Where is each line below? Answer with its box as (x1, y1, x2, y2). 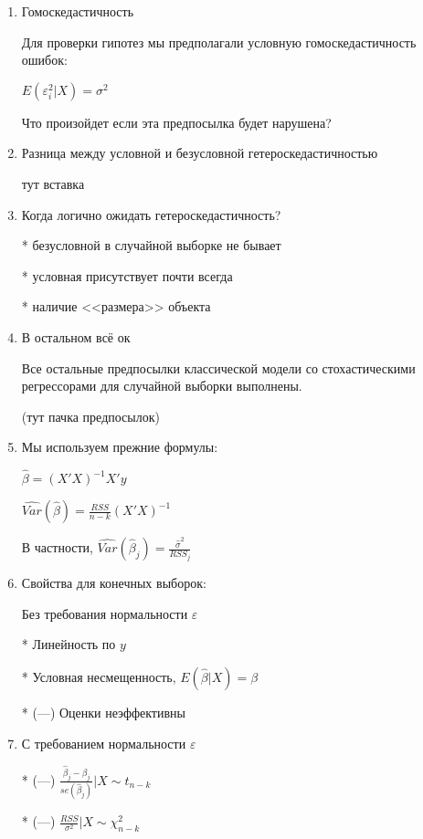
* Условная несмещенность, (21, 666, 176, 686)
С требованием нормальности (21, 733, 186, 752)
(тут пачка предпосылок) (21, 406, 160, 425)
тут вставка (21, 173, 85, 193)
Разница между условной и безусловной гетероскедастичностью (21, 143, 378, 163)
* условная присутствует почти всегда (21, 266, 233, 285)
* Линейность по (21, 634, 116, 654)
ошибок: (21, 50, 68, 69)
